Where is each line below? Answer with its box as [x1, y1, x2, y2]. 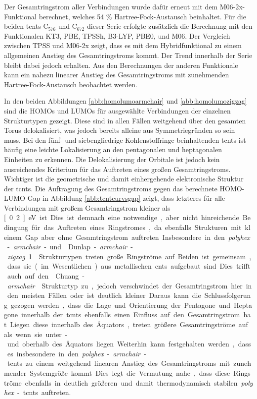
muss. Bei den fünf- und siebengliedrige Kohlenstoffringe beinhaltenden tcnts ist [4, 134, 246, 145]
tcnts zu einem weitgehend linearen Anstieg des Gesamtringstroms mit [7, 358, 230, 368]
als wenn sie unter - [4, 329, 68, 339]
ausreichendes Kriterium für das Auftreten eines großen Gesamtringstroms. [4, 164, 231, 174]
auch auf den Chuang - [7, 271, 85, 281]
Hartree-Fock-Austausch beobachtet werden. [4, 79, 137, 89]
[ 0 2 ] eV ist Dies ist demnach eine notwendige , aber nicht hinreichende [4, 212, 239, 223]
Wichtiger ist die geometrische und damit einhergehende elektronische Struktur [4, 173, 244, 184]
